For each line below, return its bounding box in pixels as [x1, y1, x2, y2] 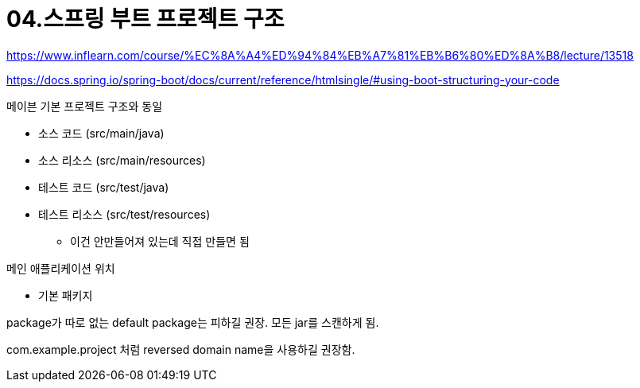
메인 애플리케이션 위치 [6, 261, 115, 275]
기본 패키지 [38, 288, 93, 302]
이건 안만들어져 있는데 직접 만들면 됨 [70, 234, 250, 248]
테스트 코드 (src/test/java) [38, 180, 169, 194]
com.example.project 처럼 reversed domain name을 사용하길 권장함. [6, 342, 355, 356]
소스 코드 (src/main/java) [38, 126, 165, 140]
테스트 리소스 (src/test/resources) [38, 207, 211, 221]
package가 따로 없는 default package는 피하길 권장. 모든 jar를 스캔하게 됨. [6, 315, 379, 329]
